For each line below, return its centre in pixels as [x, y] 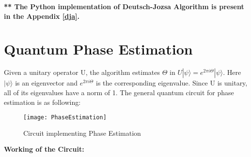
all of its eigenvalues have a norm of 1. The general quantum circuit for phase [119, 92]
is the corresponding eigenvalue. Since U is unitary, [172, 83]
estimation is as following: [42, 102]
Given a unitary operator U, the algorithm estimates [82, 72]
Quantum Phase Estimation [98, 49]
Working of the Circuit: [44, 149]
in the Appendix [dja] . [42, 16]
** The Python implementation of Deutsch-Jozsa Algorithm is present [124, 6]
